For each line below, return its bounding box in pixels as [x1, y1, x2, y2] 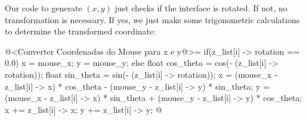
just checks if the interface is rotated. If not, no [115, 2, 288, 14]
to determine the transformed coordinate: [5, 25, 156, 37]
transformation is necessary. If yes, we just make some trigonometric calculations [5, 13, 300, 26]
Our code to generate [5, 2, 82, 14]
